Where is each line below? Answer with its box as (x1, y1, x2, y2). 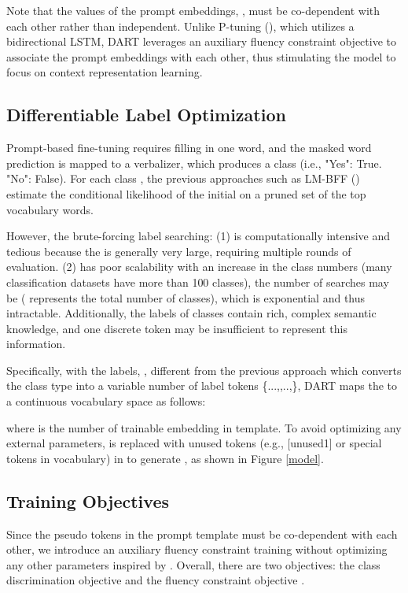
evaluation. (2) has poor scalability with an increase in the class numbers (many (6, 258, 392, 275)
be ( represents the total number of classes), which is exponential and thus (6, 289, 366, 306)
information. (6, 335, 66, 352)
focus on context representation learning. (6, 64, 203, 80)
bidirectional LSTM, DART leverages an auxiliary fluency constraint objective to (6, 33, 396, 50)
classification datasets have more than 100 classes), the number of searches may (6, 273, 389, 290)
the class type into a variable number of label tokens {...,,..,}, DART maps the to (6, 377, 397, 394)
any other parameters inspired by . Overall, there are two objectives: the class (6, 556, 380, 573)
